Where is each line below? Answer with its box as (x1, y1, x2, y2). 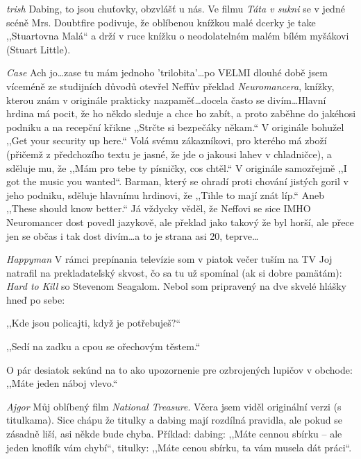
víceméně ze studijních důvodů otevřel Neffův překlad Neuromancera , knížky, (6, 78, 335, 93)
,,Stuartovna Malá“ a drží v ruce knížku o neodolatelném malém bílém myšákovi (6, 28, 349, 43)
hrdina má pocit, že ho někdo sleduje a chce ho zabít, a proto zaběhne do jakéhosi (6, 106, 356, 121)
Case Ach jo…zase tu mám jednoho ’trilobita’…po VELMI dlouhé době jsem (6, 65, 328, 80)
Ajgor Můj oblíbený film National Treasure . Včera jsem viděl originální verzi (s (6, 399, 342, 413)
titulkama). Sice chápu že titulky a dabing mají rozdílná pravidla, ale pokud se (6, 413, 342, 427)
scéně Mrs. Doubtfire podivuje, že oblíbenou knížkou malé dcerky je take (6, 15, 316, 29)
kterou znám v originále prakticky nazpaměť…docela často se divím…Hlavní (6, 92, 326, 107)
